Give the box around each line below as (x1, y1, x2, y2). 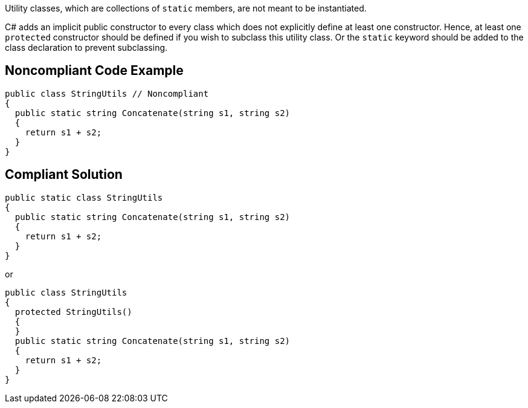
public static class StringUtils (5, 192, 163, 202)
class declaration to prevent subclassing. (5, 42, 168, 53)
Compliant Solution (5, 167, 123, 183)
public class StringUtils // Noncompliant (5, 88, 209, 99)
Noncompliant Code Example (5, 63, 184, 79)
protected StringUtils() (14, 306, 132, 317)
